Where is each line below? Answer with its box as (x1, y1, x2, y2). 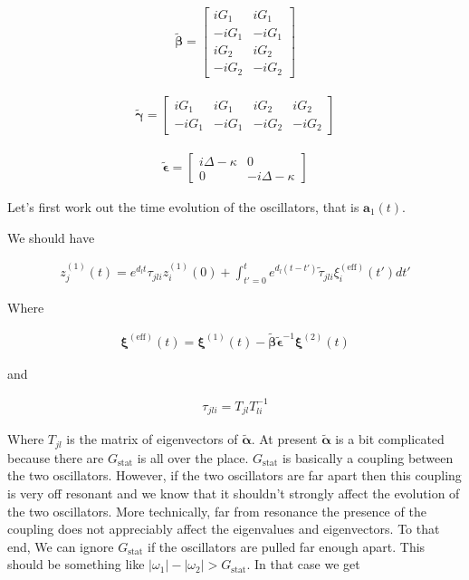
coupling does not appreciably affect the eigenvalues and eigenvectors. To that (7, 519, 440, 538)
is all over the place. (137, 448, 249, 467)
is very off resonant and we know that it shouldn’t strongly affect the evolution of (7, 483, 460, 502)
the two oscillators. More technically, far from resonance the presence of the (7, 501, 426, 520)
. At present (251, 430, 318, 449)
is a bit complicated (335, 430, 445, 449)
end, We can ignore (7, 536, 114, 556)
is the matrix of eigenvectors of (66, 430, 238, 449)
